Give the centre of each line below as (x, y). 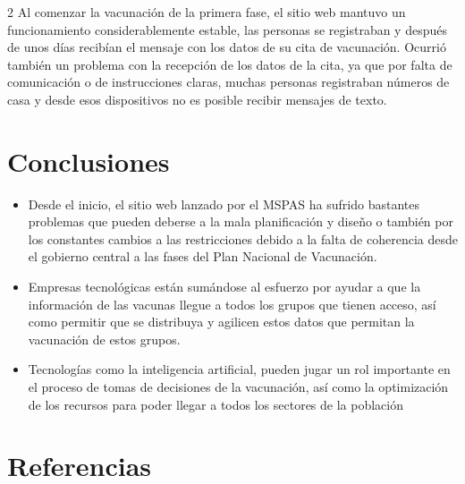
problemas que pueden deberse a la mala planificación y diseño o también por (241, 221)
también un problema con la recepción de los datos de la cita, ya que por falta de (230, 64)
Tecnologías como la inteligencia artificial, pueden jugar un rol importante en (239, 369)
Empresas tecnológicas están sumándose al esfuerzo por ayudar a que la (224, 287)
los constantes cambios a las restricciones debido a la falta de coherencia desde (243, 238)
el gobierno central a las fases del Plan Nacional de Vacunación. (203, 256)
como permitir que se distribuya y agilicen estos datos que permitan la (221, 322)
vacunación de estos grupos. (104, 339)
